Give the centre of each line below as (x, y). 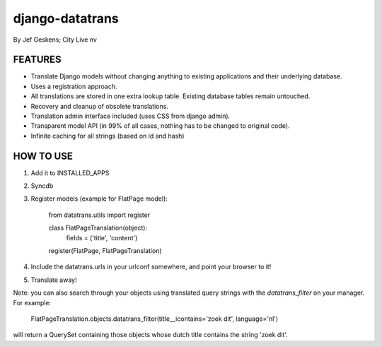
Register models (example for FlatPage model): (99, 199)
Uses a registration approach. (74, 86)
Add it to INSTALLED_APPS (70, 172)
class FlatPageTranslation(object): (98, 228)
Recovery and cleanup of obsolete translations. (100, 106)
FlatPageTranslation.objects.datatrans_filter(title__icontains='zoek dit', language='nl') (155, 319)
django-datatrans (66, 18)
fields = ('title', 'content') (102, 237)
